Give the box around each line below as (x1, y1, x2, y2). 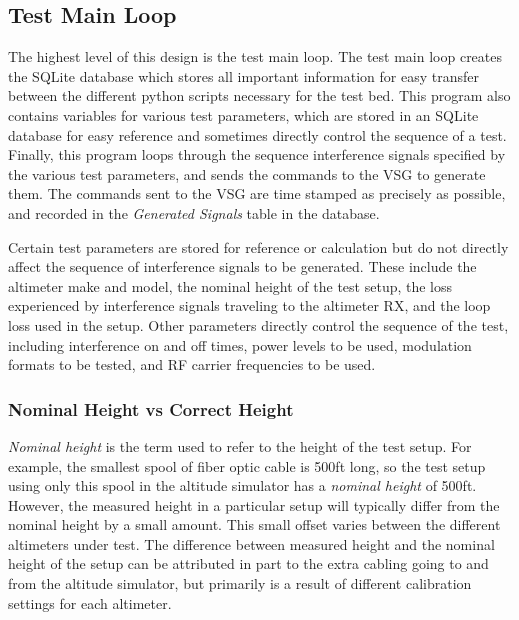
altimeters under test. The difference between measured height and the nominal (8, 533, 495, 554)
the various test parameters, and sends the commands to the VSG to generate (8, 163, 486, 184)
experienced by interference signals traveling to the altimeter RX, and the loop (8, 295, 491, 316)
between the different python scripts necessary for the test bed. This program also (8, 85, 511, 106)
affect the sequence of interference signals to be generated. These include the (8, 256, 477, 277)
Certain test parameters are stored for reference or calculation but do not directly (8, 236, 509, 257)
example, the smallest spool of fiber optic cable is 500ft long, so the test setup (8, 455, 486, 476)
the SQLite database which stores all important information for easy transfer (8, 65, 480, 86)
